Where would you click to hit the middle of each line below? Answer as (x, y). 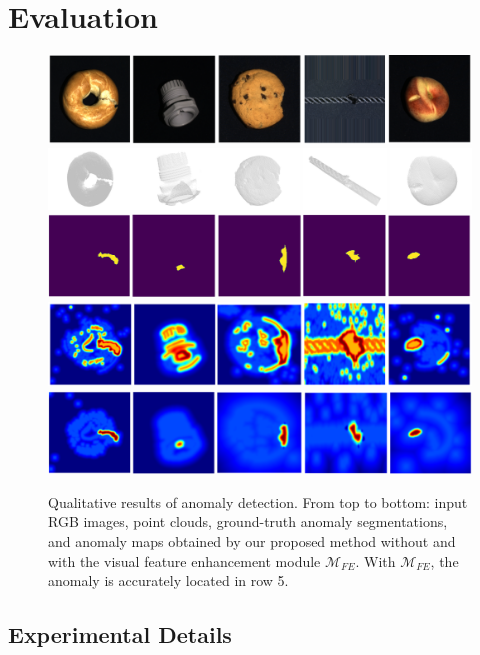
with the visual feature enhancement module (184, 560)
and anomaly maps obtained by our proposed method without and (252, 541)
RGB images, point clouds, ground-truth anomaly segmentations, (248, 521)
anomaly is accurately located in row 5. (168, 580)
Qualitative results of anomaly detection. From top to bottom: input (258, 501)
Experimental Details (120, 634)
